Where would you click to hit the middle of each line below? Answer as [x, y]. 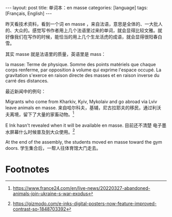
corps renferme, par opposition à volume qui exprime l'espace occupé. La [83, 70]
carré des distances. [27, 81]
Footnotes [27, 169]
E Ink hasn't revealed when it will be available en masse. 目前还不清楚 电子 [84, 125]
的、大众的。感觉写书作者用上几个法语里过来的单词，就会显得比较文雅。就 [84, 30]
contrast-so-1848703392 [39, 209]
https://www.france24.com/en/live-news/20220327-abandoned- [81, 188]
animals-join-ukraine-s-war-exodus [50, 194]
